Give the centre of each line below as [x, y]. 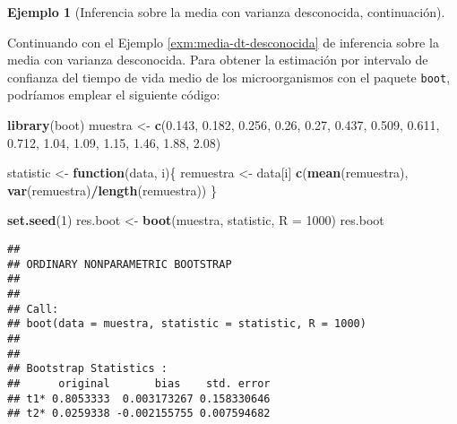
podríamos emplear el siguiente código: [114, 95]
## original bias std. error [139, 383]
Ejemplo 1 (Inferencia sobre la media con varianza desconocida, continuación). [226, 12]
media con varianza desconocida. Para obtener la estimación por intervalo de [218, 60]
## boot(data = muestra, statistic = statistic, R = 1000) [187, 324]
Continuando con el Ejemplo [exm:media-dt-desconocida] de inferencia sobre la [223, 42]
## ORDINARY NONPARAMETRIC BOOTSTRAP [120, 264]
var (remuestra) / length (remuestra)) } [112, 190]
